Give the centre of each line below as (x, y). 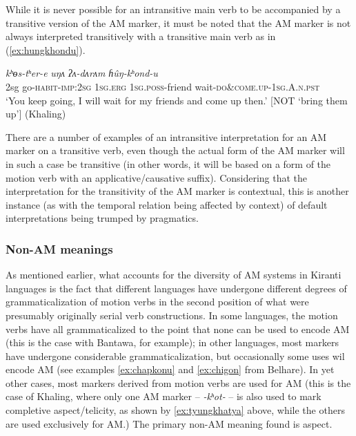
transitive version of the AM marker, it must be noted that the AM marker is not (178, 22)
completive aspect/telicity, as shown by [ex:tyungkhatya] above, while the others (175, 410)
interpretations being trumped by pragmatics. (102, 218)
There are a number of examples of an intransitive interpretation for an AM (166, 136)
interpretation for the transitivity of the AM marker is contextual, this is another (177, 191)
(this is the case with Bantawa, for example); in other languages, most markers (172, 342)
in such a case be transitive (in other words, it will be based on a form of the (168, 163)
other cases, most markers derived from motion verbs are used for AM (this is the (178, 382)
